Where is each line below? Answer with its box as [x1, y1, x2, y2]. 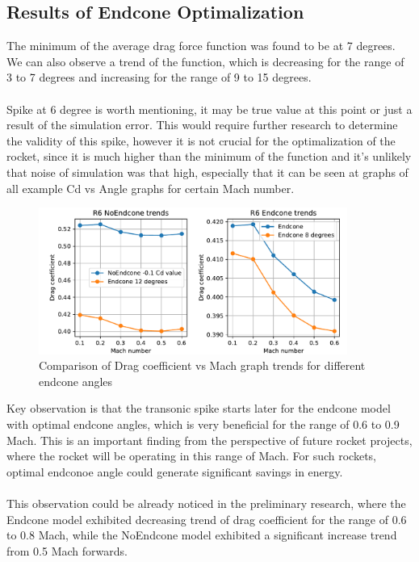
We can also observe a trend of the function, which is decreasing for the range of [6, 52, 404, 69]
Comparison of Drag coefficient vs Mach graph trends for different [39, 357, 366, 374]
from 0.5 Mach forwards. [6, 542, 128, 559]
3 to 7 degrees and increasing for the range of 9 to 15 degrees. [6, 69, 312, 86]
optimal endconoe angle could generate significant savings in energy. [6, 463, 343, 480]
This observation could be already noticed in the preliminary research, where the [6, 494, 406, 511]
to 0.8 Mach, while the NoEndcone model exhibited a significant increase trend [6, 526, 397, 543]
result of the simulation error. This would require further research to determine [6, 116, 398, 133]
